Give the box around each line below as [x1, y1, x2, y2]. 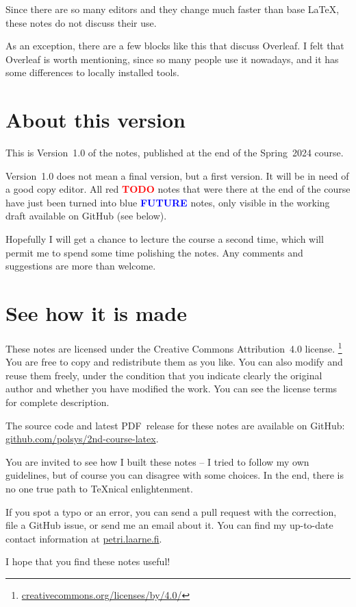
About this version [5, 106, 186, 134]
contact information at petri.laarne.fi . [5, 531, 162, 545]
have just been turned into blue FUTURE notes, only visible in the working [5, 195, 330, 209]
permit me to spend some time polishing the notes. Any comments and [5, 245, 303, 259]
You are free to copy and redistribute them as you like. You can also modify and [5, 355, 343, 369]
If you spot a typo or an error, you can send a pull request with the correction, [5, 504, 337, 519]
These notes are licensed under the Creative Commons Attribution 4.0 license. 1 [5, 339, 342, 355]
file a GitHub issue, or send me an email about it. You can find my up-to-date [5, 518, 333, 532]
